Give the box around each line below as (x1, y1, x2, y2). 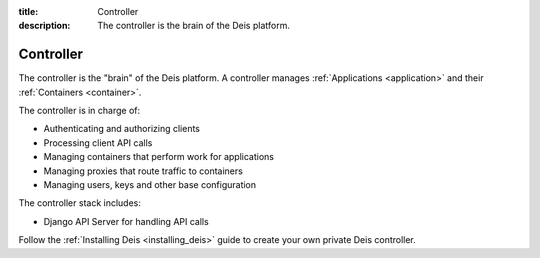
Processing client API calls (43, 136, 153, 149)
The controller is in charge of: (18, 105, 141, 117)
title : (18, 6, 39, 17)
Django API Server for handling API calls (43, 215, 209, 227)
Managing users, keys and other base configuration (43, 179, 257, 191)
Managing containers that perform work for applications (43, 151, 275, 163)
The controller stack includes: (18, 197, 142, 209)
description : (18, 20, 71, 32)
